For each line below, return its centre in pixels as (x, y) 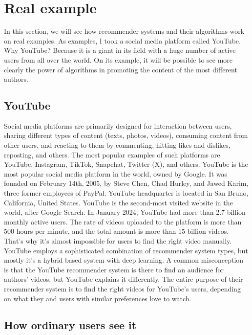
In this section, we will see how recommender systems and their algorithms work (124, 31)
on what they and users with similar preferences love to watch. (98, 298)
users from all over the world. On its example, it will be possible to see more (118, 59)
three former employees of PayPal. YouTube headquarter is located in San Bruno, (126, 193)
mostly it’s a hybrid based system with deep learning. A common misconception (124, 260)
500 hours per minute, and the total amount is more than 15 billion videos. (116, 231)
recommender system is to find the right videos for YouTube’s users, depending (122, 288)
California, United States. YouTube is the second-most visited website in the (118, 202)
